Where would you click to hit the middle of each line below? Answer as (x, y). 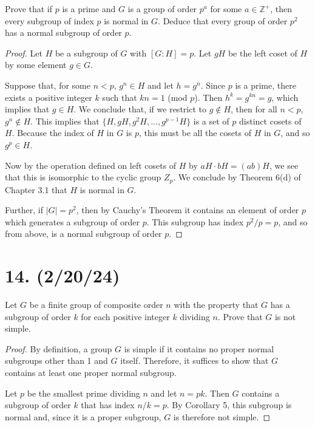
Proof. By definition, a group (59, 348)
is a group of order (162, 9)
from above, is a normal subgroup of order (83, 234)
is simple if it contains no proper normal (199, 348)
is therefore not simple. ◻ (222, 416)
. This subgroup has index (195, 221)
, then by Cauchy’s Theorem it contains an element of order (188, 210)
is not (285, 316)
